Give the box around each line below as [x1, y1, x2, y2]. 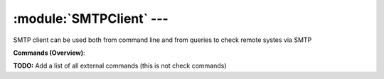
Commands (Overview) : [13, 48, 85, 57]
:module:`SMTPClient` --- [13, 11, 169, 26]
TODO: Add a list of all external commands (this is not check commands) [13, 61, 227, 70]
